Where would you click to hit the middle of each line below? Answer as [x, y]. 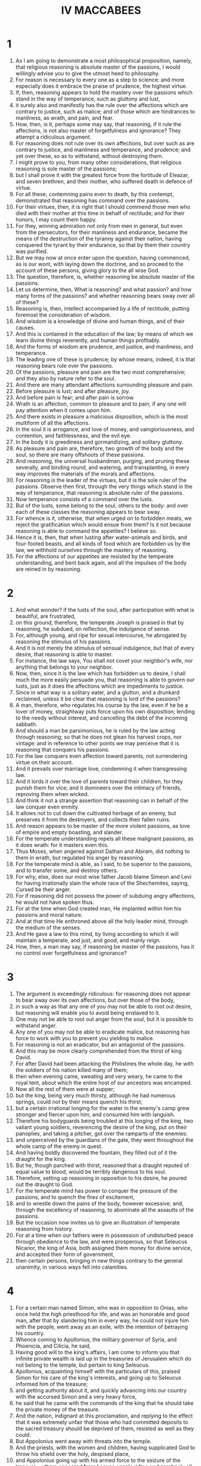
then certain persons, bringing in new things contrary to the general [99, 1260]
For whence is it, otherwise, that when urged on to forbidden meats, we [103, 518]
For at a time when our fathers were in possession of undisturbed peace [104, 1235]
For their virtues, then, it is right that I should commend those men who [103, 206]
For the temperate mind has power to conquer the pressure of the [96, 1190]
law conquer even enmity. [47, 807]
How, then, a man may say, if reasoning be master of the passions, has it [105, 946]
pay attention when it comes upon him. [63, 410]
